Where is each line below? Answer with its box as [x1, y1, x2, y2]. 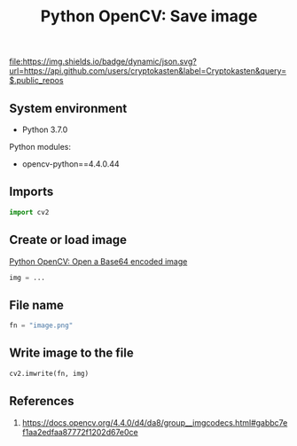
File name [9, 297, 65, 312]
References [9, 394, 74, 409]
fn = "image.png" [9, 321, 74, 330]
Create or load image [9, 232, 127, 247]
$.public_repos [9, 75, 64, 86]
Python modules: [9, 142, 71, 152]
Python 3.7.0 [21, 124, 68, 135]
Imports [9, 184, 54, 200]
